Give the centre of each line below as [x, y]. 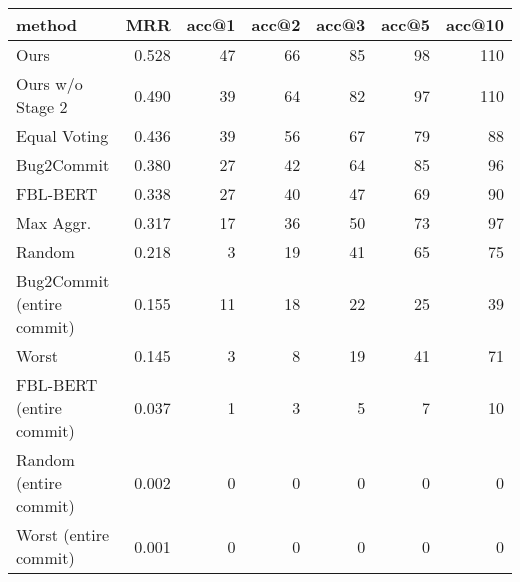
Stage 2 [42, 106]
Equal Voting [62, 135]
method [47, 24]
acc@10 [474, 24]
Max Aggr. [54, 222]
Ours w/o [49, 83]
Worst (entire [63, 534]
